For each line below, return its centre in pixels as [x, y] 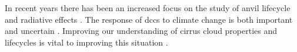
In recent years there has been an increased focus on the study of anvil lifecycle [148, 8]
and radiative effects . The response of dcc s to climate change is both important [149, 19]
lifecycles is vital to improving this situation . [86, 42]
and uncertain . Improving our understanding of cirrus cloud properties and [141, 31]
